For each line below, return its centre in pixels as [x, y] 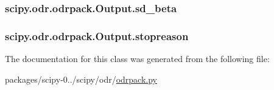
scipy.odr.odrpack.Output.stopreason [97, 36]
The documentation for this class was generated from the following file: [137, 59]
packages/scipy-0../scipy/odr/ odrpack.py [81, 79]
